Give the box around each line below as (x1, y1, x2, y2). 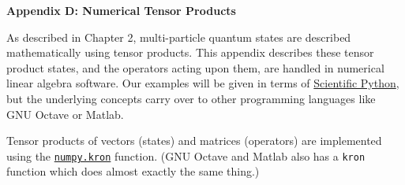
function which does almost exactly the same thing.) (6, 163, 260, 179)
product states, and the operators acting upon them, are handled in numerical (6, 59, 384, 76)
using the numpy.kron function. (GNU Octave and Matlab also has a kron (6, 147, 366, 164)
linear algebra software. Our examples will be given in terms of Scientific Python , (6, 75, 399, 91)
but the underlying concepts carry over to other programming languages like (6, 90, 376, 106)
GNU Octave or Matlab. (6, 105, 124, 122)
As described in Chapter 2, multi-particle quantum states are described (6, 28, 351, 45)
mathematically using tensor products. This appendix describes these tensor (6, 44, 374, 61)
